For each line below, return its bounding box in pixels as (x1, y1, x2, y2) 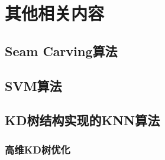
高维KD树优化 (5, 142, 70, 156)
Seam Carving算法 (5, 41, 118, 60)
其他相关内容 (5, 1, 105, 25)
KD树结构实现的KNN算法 (5, 111, 160, 129)
